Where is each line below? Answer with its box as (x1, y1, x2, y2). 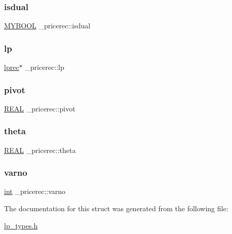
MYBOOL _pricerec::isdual (4, 20, 91, 31)
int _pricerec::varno (4, 186, 66, 197)
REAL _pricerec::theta (4, 144, 76, 155)
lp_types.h (4, 220, 38, 230)
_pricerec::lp (25, 62, 64, 72)
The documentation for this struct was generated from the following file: (4, 203, 228, 214)
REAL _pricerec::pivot (4, 103, 75, 113)
